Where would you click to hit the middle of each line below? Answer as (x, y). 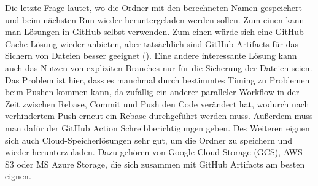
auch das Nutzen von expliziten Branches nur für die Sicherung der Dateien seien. (159, 67)
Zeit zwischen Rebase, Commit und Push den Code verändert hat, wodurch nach (157, 103)
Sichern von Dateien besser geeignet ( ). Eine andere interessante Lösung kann (151, 56)
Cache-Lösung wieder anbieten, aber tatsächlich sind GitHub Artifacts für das (152, 43)
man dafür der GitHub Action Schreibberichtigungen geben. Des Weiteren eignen (157, 127)
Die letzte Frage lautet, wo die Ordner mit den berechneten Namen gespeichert (154, 7)
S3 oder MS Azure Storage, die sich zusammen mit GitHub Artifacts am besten (155, 164)
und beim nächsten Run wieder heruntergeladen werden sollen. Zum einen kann (155, 19)
